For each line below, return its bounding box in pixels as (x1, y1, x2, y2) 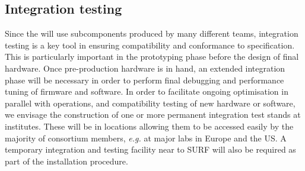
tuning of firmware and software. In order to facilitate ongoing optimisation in (5, 85, 288, 98)
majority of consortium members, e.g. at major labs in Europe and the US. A (5, 131, 287, 144)
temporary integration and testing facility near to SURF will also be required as (5, 143, 296, 156)
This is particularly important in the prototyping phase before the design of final (5, 50, 299, 63)
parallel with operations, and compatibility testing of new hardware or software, (5, 96, 296, 109)
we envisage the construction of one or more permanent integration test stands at (5, 108, 301, 121)
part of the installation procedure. (5, 154, 128, 167)
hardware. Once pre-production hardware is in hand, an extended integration (5, 62, 285, 74)
